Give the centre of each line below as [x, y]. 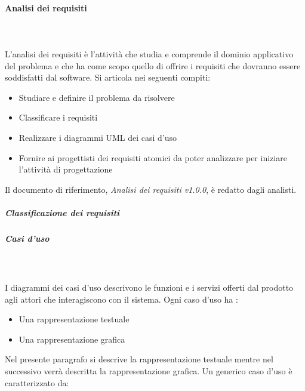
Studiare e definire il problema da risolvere [97, 97]
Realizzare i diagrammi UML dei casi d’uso [98, 137]
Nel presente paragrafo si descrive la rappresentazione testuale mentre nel [139, 359]
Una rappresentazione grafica [72, 339]
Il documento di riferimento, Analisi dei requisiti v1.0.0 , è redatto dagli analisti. [151, 189]
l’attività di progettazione [66, 169]
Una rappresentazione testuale [74, 319]
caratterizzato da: [37, 382]
